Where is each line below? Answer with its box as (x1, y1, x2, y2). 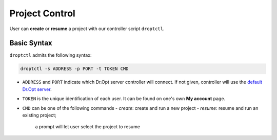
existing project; (22, 112, 56, 118)
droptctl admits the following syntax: (9, 52, 92, 58)
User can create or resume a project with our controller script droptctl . (9, 26, 165, 32)
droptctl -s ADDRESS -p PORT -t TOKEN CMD (20, 66, 129, 72)
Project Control (9, 8, 75, 19)
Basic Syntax (9, 39, 52, 48)
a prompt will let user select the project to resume (35, 124, 141, 130)
